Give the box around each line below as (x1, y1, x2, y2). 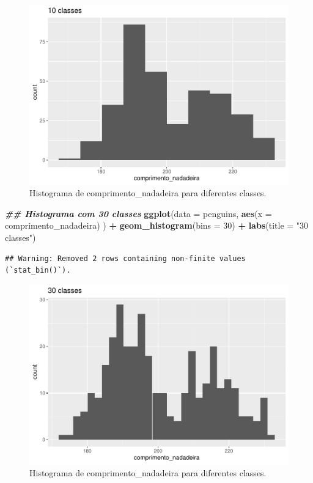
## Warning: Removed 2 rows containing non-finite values (5, 254, 246, 263)
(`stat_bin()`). (5, 266, 71, 275)
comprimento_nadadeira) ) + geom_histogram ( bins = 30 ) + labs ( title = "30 (5, 219, 309, 232)
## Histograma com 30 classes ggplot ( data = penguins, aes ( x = (5, 207, 272, 219)
